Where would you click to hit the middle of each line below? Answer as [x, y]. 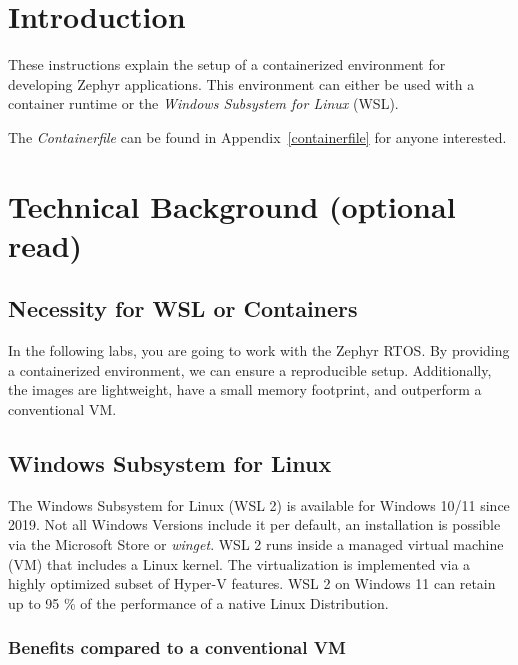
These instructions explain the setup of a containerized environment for [227, 64]
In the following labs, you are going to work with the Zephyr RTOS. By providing [259, 350]
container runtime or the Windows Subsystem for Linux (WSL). [203, 103]
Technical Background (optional [232, 205]
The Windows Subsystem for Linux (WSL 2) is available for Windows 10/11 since [259, 504]
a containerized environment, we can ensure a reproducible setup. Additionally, [250, 369]
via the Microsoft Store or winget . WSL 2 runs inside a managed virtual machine [256, 544]
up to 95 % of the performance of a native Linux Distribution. [198, 602]
